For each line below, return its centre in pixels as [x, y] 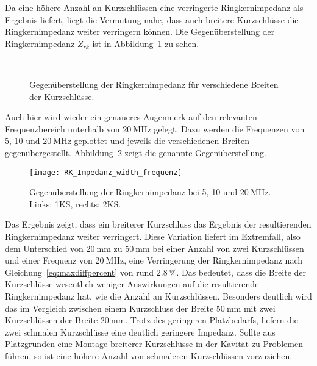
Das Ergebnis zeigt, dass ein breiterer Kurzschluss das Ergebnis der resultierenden [158, 224]
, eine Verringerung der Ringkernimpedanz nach [213, 260]
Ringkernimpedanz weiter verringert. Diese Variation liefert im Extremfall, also [153, 236]
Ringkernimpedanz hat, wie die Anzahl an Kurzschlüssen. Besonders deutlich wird [158, 296]
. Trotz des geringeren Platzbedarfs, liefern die [212, 320]
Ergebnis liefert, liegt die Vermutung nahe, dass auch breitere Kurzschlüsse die [152, 19]
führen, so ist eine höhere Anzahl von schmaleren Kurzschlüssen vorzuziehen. [149, 355]
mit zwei [259, 308]
